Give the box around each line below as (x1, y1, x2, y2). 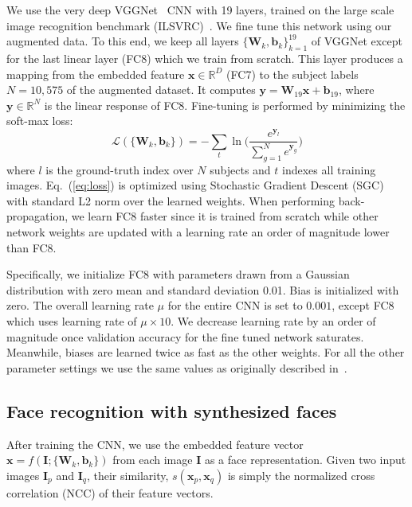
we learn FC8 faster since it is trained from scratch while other (71, 208, 379, 224)
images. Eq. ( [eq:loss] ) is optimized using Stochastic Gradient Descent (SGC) (6, 177, 384, 193)
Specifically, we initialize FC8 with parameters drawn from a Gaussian (6, 266, 350, 283)
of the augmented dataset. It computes (66, 81, 256, 98)
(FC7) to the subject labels (226, 65, 359, 82)
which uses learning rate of (6, 312, 137, 329)
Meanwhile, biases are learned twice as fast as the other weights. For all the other (6, 344, 405, 361)
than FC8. (6, 239, 57, 255)
